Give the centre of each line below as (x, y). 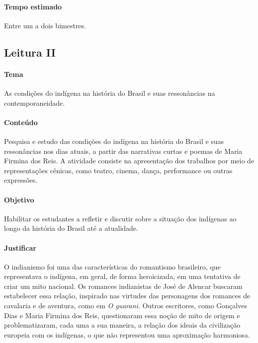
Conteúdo (21, 122)
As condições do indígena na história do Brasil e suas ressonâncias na (110, 93)
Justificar (20, 247)
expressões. (21, 180)
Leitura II (30, 52)
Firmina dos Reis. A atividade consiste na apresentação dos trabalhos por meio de (129, 161)
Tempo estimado (33, 6)
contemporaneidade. (35, 103)
